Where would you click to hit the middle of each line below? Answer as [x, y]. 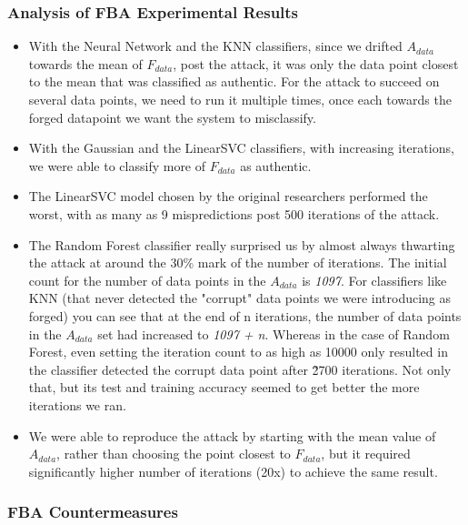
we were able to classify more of [117, 165]
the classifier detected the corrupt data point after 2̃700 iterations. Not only [240, 369]
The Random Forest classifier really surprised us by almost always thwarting [242, 244]
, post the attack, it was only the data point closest [316, 63]
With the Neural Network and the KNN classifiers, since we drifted [215, 46]
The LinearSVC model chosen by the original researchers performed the [228, 196]
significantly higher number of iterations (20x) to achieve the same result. [233, 471]
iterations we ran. [77, 404]
